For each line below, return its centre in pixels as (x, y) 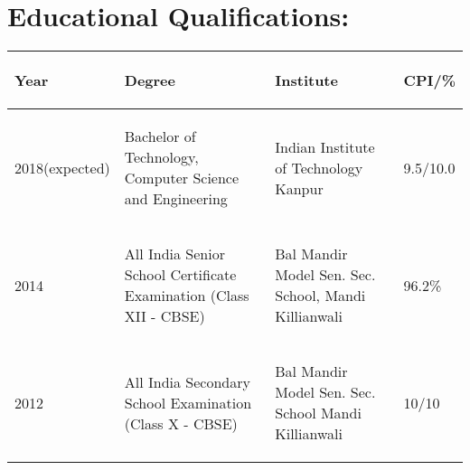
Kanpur (299, 188)
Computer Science (182, 178)
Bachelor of (160, 136)
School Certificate (180, 275)
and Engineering (176, 199)
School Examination (188, 402)
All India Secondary (187, 381)
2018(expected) (62, 167)
